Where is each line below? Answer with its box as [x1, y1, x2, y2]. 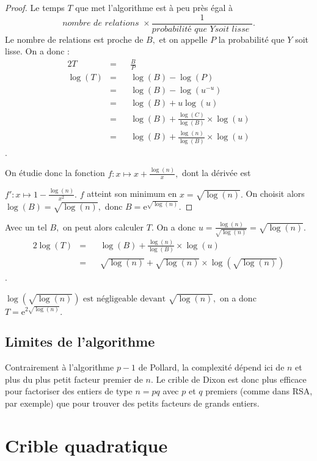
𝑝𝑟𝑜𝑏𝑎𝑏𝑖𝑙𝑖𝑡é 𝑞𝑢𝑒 [151, 24, 207, 34]
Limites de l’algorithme [5, 332, 155, 351]
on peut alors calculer [63, 220, 144, 233]
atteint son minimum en [87, 187, 177, 200]
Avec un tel [5, 220, 47, 233]
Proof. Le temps [5, 1, 65, 13]
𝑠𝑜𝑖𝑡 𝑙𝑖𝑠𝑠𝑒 [214, 24, 250, 34]
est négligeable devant [83, 294, 166, 303]
